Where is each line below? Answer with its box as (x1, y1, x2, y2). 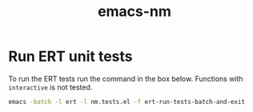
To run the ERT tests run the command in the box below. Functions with (8, 74, 243, 83)
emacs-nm (97, 2, 172, 21)
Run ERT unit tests (8, 47, 134, 66)
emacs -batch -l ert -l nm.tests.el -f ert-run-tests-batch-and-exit (8, 98, 246, 106)
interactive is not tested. (8, 82, 93, 92)
